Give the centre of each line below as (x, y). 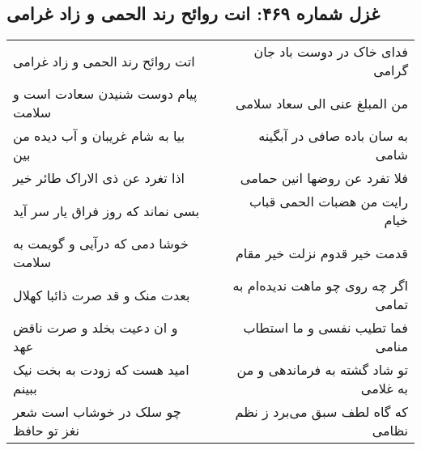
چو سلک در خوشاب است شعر (97, 412)
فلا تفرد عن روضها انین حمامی (324, 178)
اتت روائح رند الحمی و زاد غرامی (104, 61)
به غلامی (384, 388)
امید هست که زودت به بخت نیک (101, 370)
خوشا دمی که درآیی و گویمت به (101, 244)
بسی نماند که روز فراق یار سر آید (106, 210)
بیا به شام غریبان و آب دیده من (99, 136)
